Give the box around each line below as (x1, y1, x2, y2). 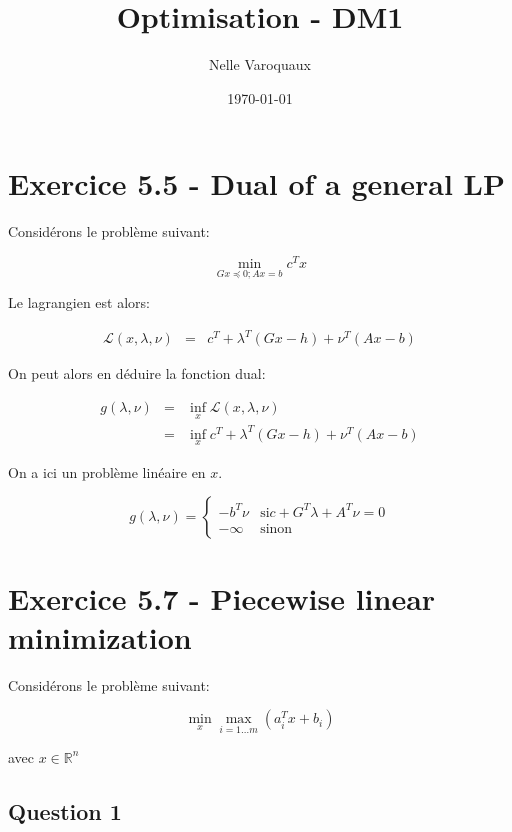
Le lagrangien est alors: (8, 292, 150, 313)
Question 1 (8, 795, 122, 826)
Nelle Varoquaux (209, 54, 311, 75)
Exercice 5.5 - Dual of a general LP (8, 163, 505, 204)
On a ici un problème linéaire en (8, 461, 206, 482)
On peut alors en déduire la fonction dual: (8, 363, 266, 384)
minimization (8, 616, 192, 657)
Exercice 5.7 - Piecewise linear (8, 577, 436, 618)
